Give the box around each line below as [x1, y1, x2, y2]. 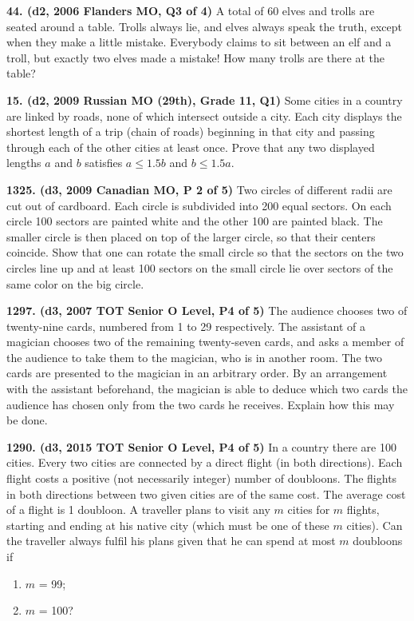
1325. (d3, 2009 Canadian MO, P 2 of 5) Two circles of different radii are [6, 181, 392, 197]
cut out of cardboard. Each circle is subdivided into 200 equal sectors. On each [6, 197, 392, 213]
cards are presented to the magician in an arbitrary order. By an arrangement [6, 364, 388, 381]
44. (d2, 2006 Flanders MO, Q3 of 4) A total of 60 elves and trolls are [6, 2, 375, 18]
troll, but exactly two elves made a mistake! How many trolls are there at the [6, 49, 384, 66]
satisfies [85, 154, 123, 171]
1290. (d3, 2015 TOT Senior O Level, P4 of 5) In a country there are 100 [6, 438, 396, 455]
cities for [287, 501, 330, 518]
